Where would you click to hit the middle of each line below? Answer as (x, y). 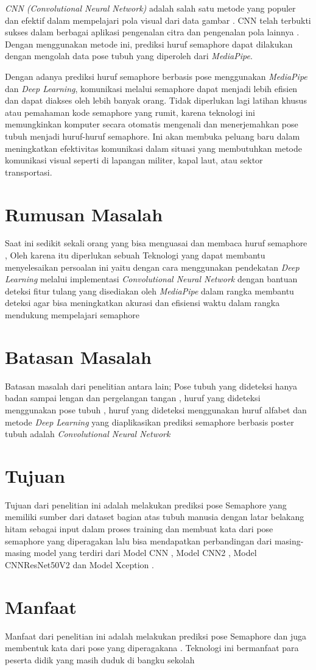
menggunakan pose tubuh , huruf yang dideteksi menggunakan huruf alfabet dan (156, 409)
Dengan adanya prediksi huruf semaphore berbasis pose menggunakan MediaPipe (156, 76)
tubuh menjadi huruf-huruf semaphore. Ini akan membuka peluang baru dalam (153, 136)
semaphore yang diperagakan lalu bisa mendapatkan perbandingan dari (139, 540)
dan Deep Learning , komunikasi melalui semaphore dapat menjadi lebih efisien (151, 88)
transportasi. (29, 172)
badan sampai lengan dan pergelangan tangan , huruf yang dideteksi (133, 398)
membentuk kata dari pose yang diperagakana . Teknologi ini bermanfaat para (152, 648)
